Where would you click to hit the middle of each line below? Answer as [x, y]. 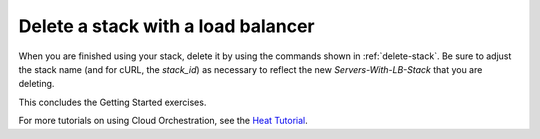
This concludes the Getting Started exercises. [112, 102]
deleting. [36, 84]
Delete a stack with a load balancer [166, 26]
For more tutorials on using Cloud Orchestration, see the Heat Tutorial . [163, 121]
